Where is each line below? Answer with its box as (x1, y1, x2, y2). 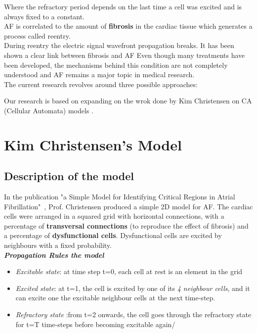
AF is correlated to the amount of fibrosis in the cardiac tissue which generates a (4, 21, 253, 31)
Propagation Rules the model (4, 249, 104, 260)
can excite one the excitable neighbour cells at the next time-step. (15, 292, 215, 303)
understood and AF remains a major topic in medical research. (4, 69, 195, 80)
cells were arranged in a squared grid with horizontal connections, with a (4, 211, 224, 221)
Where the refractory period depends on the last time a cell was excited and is (4, 1, 242, 11)
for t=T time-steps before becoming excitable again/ (15, 319, 175, 329)
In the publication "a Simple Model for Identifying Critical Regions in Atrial (4, 191, 235, 202)
